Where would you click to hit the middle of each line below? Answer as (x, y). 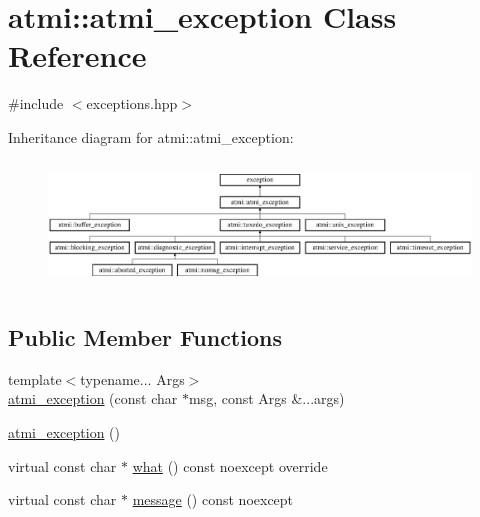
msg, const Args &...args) (266, 398)
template (35, 378)
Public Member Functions (145, 336)
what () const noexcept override (230, 465)
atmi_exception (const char (93, 398)
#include (36, 103)
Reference (77, 55)
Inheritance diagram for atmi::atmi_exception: (151, 136)
